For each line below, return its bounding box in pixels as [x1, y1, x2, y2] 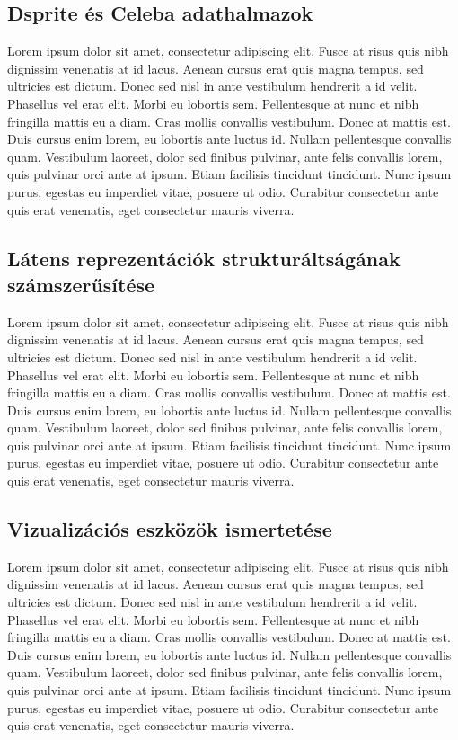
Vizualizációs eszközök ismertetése [7, 515, 332, 543]
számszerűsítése [7, 270, 155, 298]
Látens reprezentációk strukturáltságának [7, 244, 401, 272]
